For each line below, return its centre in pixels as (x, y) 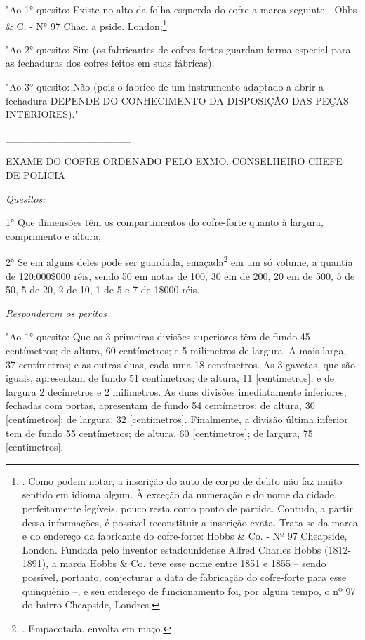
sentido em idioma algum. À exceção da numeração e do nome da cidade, (179, 494)
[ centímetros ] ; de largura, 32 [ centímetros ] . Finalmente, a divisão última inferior (177, 419)
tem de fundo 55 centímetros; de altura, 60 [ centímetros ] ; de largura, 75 (159, 433)
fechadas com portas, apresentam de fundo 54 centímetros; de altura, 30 (160, 405)
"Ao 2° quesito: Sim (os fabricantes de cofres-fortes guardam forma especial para (178, 49)
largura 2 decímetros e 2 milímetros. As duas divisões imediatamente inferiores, (176, 391)
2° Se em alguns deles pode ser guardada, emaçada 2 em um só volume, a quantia (179, 261)
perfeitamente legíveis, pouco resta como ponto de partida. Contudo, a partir (188, 508)
